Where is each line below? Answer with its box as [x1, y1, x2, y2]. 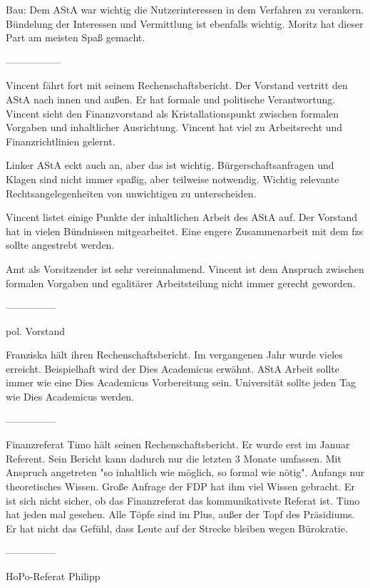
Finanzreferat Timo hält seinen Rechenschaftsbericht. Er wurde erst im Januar [6, 437, 350, 452]
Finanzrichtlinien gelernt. [6, 133, 115, 148]
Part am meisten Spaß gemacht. [6, 30, 145, 45]
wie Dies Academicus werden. [6, 389, 135, 404]
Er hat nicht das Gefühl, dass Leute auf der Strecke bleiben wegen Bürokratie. [6, 520, 348, 535]
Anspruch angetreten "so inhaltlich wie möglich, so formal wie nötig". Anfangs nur [6, 465, 365, 480]
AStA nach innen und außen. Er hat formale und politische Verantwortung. [6, 91, 336, 106]
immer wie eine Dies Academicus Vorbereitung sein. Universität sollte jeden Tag [6, 375, 356, 390]
